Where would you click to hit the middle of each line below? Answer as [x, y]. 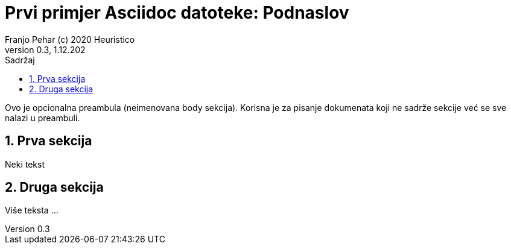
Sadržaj [20, 60]
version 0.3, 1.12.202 [45, 49]
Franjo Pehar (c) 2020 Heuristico [70, 39]
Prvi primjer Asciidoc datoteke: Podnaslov [177, 13]
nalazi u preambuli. [43, 118]
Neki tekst [25, 164]
